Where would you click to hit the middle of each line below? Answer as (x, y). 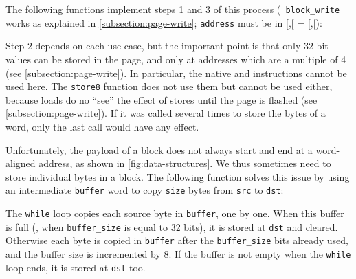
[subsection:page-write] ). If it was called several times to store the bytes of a (166, 113)
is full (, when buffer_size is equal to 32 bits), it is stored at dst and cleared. (172, 226)
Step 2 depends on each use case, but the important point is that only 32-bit (167, 46)
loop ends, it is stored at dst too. (76, 267)
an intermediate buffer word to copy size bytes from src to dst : (145, 190)
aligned (21, 163)
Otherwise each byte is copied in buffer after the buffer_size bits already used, (177, 240)
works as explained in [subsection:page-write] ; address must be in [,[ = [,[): (164, 22)
